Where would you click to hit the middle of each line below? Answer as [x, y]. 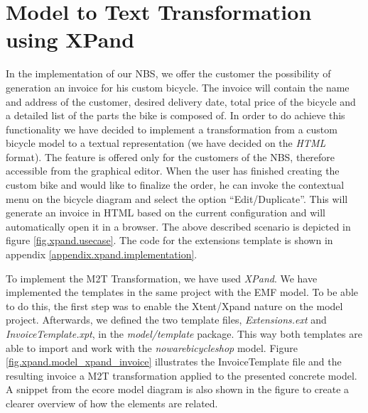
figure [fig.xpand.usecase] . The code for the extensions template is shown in [169, 240]
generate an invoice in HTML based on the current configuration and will [166, 213]
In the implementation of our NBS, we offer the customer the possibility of [168, 73]
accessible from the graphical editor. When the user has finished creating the [173, 171]
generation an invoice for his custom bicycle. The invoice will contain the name [178, 87]
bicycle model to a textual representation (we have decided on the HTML [166, 143]
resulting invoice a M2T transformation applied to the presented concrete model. [182, 375]
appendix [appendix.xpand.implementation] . [102, 254]
